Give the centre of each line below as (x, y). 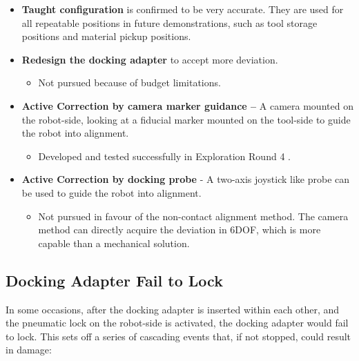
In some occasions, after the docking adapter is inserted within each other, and (173, 309)
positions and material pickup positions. (106, 36)
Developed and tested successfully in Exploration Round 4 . (164, 156)
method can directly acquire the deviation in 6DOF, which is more (179, 230)
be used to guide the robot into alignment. (111, 192)
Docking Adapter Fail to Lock (114, 280)
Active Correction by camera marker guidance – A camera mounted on (187, 105)
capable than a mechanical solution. (114, 243)
